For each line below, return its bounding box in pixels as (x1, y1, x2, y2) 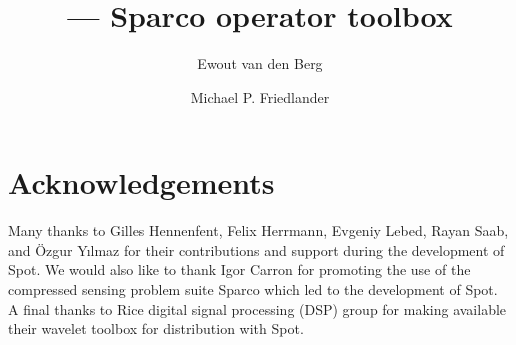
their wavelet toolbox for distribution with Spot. (8, 318, 304, 339)
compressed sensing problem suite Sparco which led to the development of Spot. (8, 279, 498, 300)
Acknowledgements (8, 162, 275, 203)
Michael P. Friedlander (190, 86, 330, 107)
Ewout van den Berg (197, 53, 323, 74)
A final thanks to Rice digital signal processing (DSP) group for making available (8, 298, 507, 319)
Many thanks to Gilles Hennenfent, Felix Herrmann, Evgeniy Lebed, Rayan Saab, (8, 220, 509, 241)
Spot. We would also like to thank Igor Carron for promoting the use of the (8, 259, 471, 280)
